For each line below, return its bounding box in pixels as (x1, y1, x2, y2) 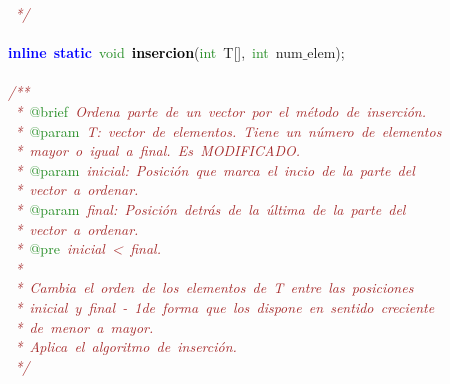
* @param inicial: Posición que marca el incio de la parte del (15, 159, 415, 180)
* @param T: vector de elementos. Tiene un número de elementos (15, 120, 442, 141)
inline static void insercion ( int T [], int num (8, 42, 303, 63)
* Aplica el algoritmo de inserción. (15, 336, 237, 357)
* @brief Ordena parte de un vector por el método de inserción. (15, 100, 426, 121)
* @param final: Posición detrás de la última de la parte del (15, 198, 406, 219)
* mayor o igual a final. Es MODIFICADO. (15, 140, 300, 161)
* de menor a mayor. (15, 316, 154, 337)
